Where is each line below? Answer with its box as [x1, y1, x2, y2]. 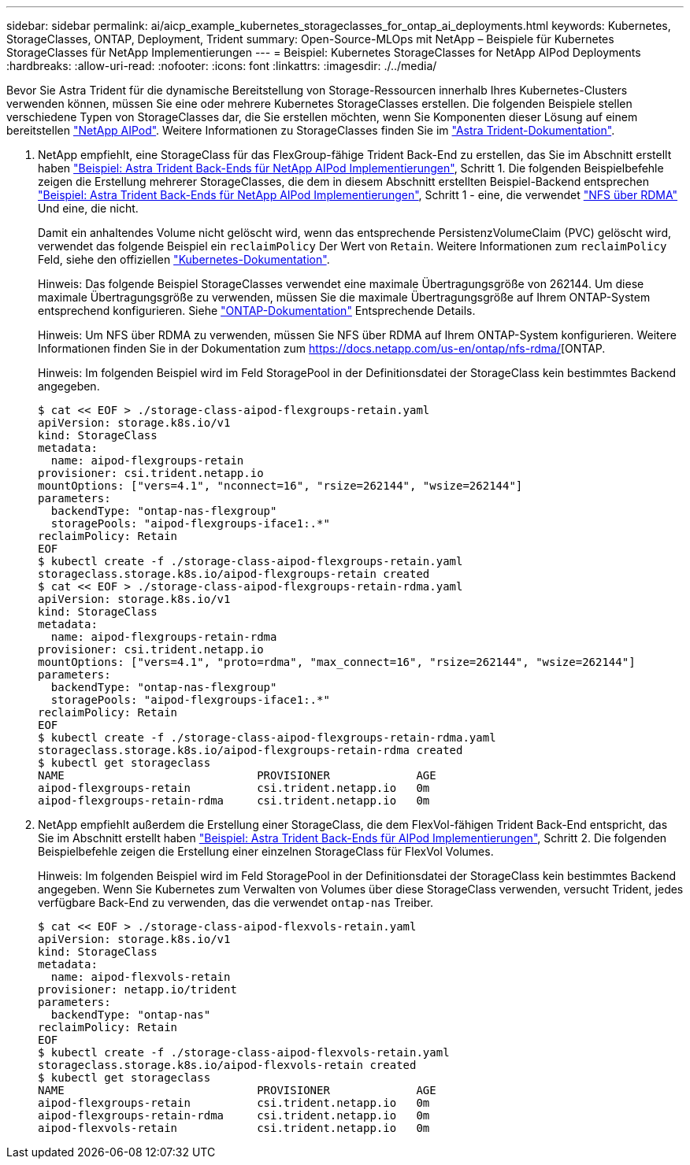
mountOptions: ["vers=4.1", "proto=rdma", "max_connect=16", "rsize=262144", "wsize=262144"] [38, 656, 636, 668]
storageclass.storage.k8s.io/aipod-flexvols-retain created [38, 1059, 417, 1071]
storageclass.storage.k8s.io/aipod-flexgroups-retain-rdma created [38, 744, 463, 756]
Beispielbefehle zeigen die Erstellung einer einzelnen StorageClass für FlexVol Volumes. [38, 845, 494, 858]
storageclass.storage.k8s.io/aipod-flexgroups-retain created [38, 568, 430, 580]
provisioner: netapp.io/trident [38, 983, 237, 996]
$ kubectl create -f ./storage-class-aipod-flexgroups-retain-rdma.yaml [38, 731, 496, 744]
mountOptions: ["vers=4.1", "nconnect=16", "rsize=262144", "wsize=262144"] [38, 479, 523, 492]
